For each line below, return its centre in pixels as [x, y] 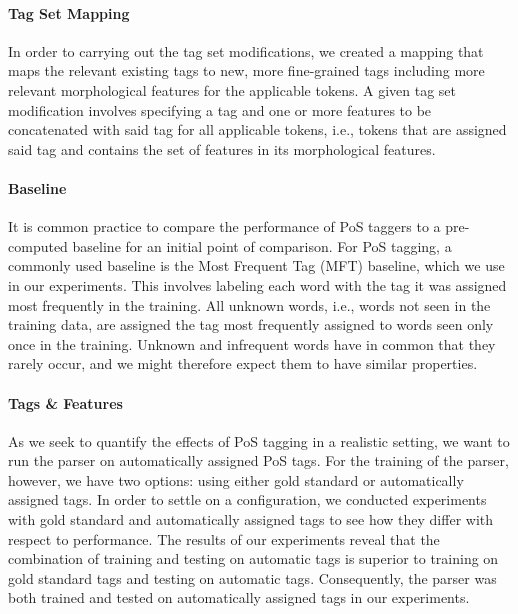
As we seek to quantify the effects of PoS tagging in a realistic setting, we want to [259, 440]
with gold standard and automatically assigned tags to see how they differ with [251, 519]
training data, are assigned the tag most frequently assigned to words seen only [251, 324]
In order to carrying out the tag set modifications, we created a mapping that [246, 50]
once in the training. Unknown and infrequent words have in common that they [252, 343]
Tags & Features [65, 402]
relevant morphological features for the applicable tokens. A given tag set [232, 89]
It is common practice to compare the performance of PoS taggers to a [224, 226]
